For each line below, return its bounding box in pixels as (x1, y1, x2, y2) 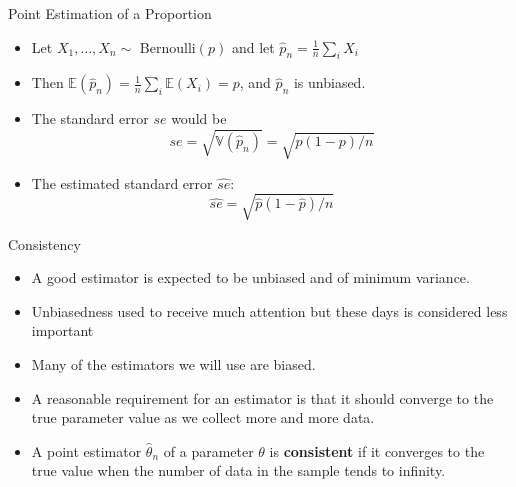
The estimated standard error (31, 172, 213, 193)
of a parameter (163, 440, 254, 461)
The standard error (31, 108, 149, 129)
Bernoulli (139, 36, 196, 57)
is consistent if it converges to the (269, 440, 485, 461)
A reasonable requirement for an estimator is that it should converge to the (31, 387, 494, 408)
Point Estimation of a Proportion (8, 3, 212, 23)
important (31, 320, 94, 341)
